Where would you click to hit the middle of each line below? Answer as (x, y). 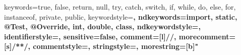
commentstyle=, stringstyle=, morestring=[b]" (116, 46)
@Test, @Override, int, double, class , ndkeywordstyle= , (102, 26)
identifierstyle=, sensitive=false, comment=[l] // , (90, 36)
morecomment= (207, 36)
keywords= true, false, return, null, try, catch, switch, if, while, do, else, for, (120, 7)
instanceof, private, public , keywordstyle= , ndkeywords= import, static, (121, 16)
